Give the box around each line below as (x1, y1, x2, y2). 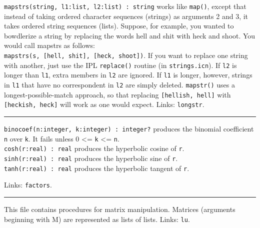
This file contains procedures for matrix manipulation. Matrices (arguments (4, 203, 235, 214)
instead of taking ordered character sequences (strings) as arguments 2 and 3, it (4, 10, 248, 21)
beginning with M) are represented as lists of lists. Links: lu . (4, 213, 190, 224)
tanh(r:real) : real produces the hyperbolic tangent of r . (4, 162, 189, 173)
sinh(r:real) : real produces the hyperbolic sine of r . (4, 152, 178, 163)
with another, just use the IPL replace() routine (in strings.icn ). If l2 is (4, 59, 237, 70)
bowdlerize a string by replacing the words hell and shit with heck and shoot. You (4, 30, 255, 40)
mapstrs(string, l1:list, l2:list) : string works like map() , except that (4, 1, 246, 11)
